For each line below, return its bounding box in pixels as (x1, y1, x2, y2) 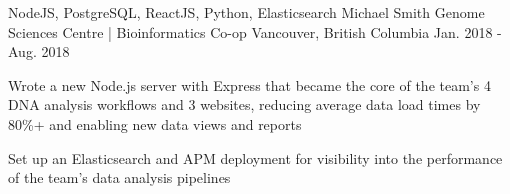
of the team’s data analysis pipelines (8, 167, 231, 188)
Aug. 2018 (8, 41, 70, 62)
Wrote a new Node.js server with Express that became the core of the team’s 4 (8, 74, 491, 95)
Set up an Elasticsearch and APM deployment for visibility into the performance (8, 147, 503, 168)
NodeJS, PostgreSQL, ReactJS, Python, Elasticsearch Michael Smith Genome (8, 2, 485, 22)
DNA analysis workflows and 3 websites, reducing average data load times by (8, 94, 481, 115)
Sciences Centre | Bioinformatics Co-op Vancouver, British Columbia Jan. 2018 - (8, 21, 502, 42)
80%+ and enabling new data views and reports (8, 113, 302, 134)
